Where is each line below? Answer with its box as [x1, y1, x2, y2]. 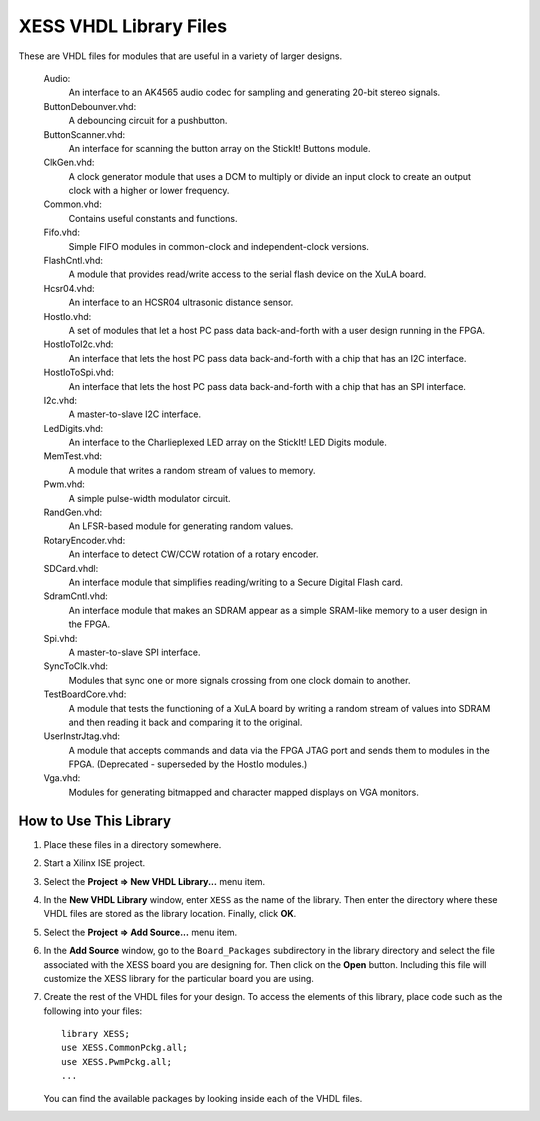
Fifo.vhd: [43, 226, 80, 239]
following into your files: [43, 1005, 143, 1017]
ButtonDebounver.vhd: [43, 100, 137, 112]
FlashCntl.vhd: [43, 255, 104, 267]
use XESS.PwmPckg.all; [61, 1056, 173, 1067]
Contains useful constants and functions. [68, 212, 239, 224]
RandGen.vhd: [43, 506, 103, 519]
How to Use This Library [18, 812, 172, 829]
